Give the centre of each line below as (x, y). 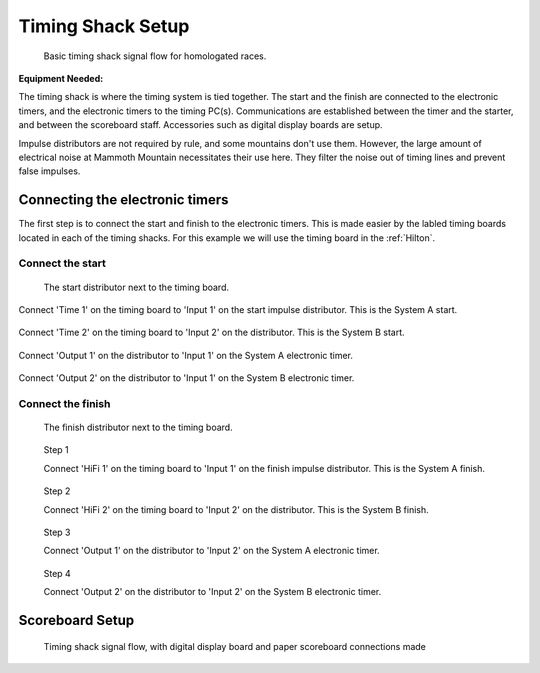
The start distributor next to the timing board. (136, 287)
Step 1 (56, 450)
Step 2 (57, 491)
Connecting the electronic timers (123, 200)
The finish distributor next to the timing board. (138, 427)
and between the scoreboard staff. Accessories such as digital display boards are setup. (201, 125)
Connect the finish (64, 403)
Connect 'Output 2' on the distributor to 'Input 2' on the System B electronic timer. (212, 592)
